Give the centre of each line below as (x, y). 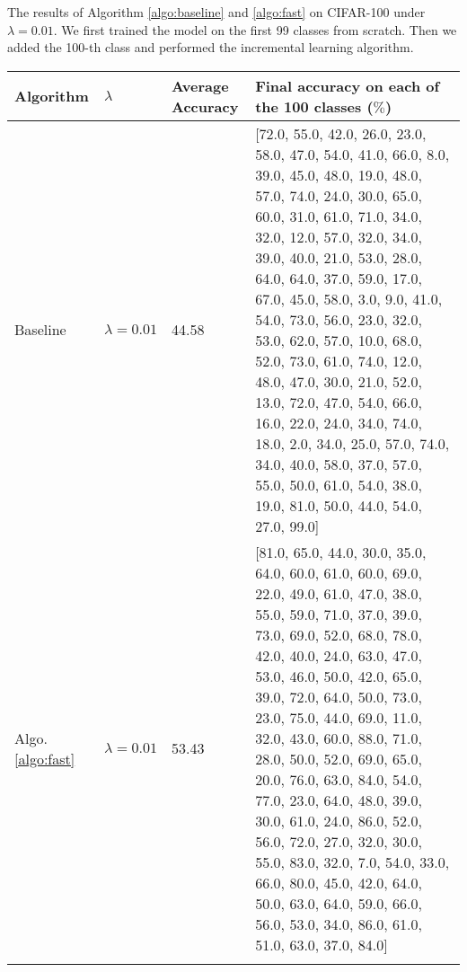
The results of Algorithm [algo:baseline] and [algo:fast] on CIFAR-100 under (216, 12)
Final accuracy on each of (348, 85)
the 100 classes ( (314, 106)
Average (200, 85)
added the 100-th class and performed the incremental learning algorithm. (211, 47)
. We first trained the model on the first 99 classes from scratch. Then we (255, 29)
